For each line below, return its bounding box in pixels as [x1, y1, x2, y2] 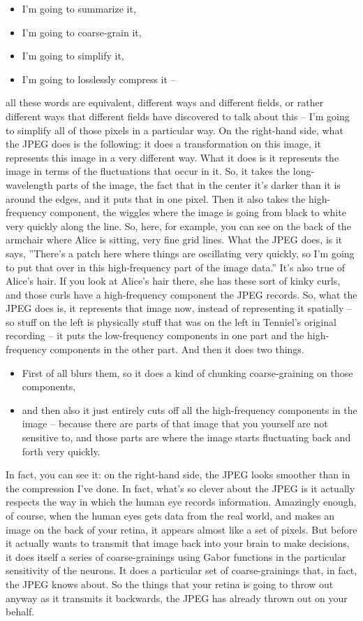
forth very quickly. [22, 443, 101, 458]
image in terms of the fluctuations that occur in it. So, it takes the [6, 164, 290, 178]
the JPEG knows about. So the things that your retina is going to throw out [6, 576, 334, 591]
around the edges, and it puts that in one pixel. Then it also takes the [6, 191, 306, 206]
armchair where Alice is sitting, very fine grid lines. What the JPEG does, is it [6, 232, 343, 247]
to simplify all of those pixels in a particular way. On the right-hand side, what [6, 122, 343, 137]
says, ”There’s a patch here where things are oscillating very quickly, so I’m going [6, 245, 355, 260]
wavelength [6, 177, 53, 192]
